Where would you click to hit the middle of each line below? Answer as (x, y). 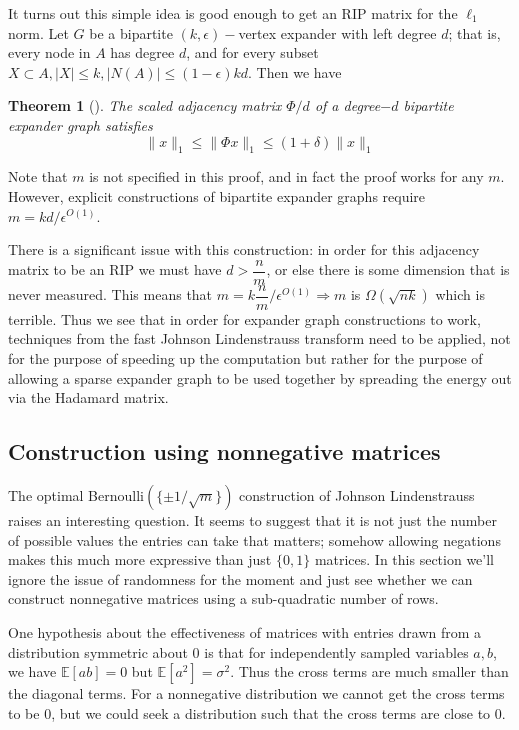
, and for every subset (252, 52)
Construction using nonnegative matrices (224, 451)
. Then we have (295, 71)
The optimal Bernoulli (76, 495)
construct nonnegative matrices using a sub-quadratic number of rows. (223, 598)
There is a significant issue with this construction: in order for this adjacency (244, 249)
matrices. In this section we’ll (404, 559)
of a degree (347, 105)
